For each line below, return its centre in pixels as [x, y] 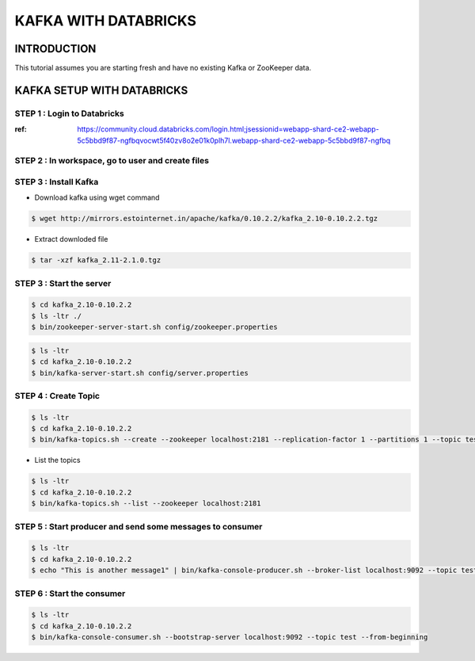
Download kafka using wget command [97, 197]
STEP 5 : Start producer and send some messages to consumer [139, 526]
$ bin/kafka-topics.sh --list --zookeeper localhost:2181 [146, 504]
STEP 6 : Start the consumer [70, 593]
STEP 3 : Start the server [63, 283]
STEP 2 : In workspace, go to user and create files [112, 161]
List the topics [57, 460]
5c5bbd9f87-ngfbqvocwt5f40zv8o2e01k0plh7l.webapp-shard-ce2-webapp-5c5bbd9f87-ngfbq [234, 140]
